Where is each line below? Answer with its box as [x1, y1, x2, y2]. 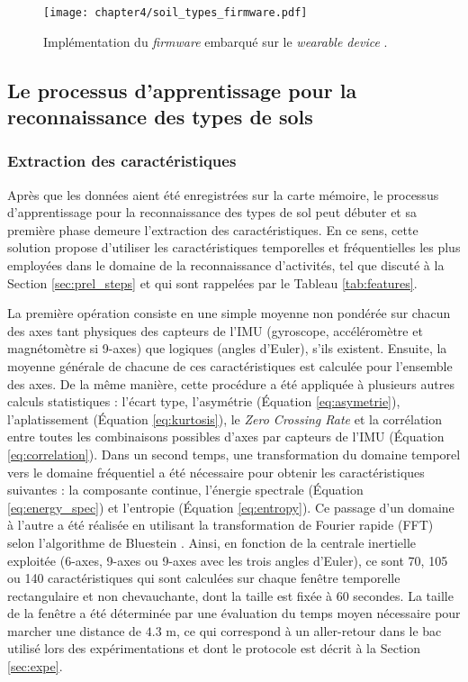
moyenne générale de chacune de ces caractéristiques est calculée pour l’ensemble [7, 356, 453, 375]
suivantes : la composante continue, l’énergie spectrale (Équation [7, 480, 364, 499]
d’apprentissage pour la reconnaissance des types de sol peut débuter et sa [7, 203, 417, 222]
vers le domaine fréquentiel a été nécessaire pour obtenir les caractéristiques [7, 462, 425, 481]
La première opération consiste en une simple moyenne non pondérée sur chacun [7, 304, 451, 323]
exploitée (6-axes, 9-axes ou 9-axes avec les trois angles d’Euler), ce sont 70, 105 [7, 550, 448, 569]
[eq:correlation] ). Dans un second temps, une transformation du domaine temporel [7, 444, 461, 463]
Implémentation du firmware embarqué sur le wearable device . [43, 32, 388, 50]
